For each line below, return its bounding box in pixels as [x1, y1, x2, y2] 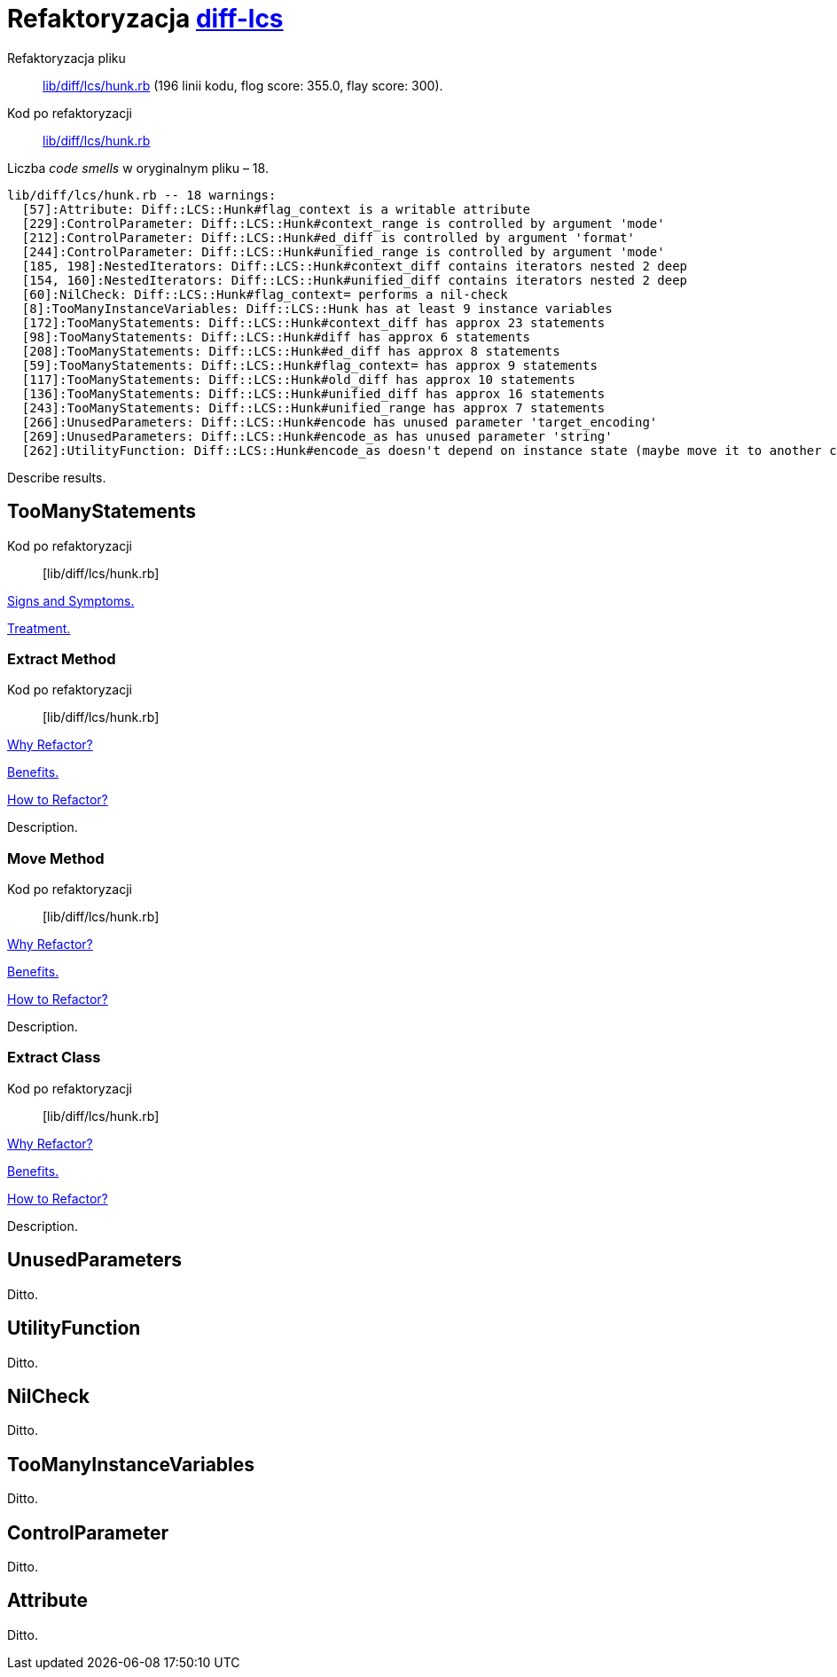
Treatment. [7, 620, 71, 636]
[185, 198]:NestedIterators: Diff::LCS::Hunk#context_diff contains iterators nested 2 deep [21, 258, 688, 273]
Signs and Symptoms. [7, 592, 135, 608]
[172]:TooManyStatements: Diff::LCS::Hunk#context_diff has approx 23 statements [21, 315, 606, 330]
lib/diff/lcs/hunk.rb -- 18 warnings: [7, 187, 277, 202]
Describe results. [7, 469, 106, 485]
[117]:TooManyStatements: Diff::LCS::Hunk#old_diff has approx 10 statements [21, 372, 575, 387]
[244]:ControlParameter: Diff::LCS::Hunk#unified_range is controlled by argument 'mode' [21, 244, 665, 259]
